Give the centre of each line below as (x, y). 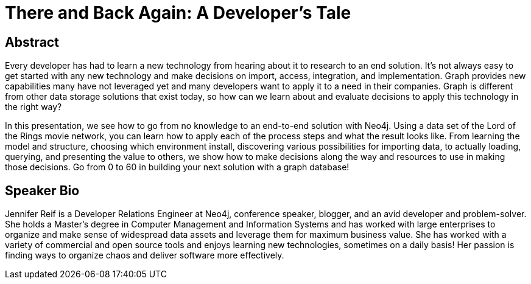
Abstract (32, 42)
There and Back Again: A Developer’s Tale (178, 13)
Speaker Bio (42, 190)
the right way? (33, 107)
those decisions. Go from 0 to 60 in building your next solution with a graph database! (177, 167)
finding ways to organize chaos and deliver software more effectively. (145, 255)
